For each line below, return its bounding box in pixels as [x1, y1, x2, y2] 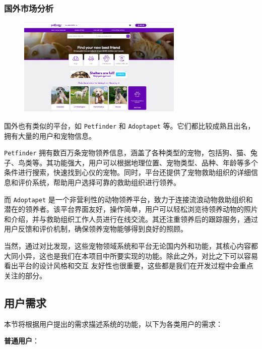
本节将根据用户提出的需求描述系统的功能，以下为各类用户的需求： [4, 318, 223, 329]
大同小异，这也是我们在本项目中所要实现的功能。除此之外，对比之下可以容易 [4, 250, 258, 261]
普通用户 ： [4, 335, 39, 346]
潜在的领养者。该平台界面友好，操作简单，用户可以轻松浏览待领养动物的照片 [4, 204, 258, 214]
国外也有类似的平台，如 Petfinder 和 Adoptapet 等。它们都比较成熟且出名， [4, 120, 255, 131]
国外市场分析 [4, 2, 54, 14]
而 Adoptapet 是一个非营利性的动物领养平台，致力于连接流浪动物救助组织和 [4, 194, 253, 204]
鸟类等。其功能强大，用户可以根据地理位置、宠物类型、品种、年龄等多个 [18, 157, 258, 167]
